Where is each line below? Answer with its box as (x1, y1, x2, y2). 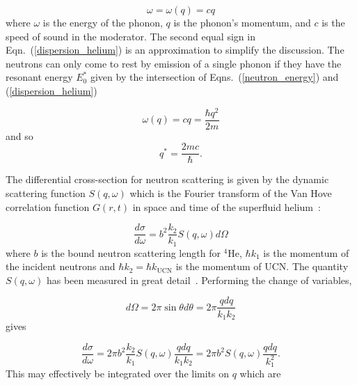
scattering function (6, 185, 86, 200)
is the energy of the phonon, (42, 15, 163, 29)
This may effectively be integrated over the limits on (6, 366, 230, 381)
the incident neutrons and (6, 259, 116, 274)
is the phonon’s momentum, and (173, 15, 311, 29)
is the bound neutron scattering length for (41, 245, 221, 260)
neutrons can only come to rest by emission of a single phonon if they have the (6, 56, 342, 70)
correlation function (6, 199, 90, 214)
